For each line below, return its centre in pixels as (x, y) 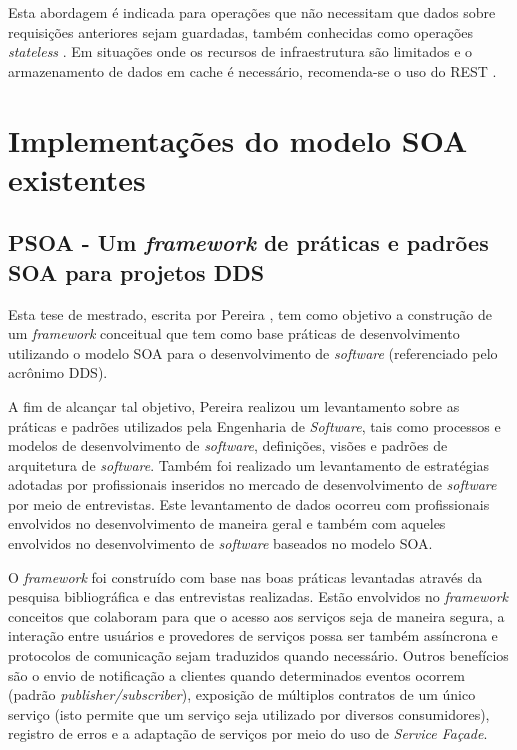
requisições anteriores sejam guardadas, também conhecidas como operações (241, 31)
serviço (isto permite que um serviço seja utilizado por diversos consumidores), (249, 713)
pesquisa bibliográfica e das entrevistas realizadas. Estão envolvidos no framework (258, 596)
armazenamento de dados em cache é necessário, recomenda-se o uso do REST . (252, 70)
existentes (77, 178)
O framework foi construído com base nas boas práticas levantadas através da (245, 576)
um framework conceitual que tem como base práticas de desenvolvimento (234, 333)
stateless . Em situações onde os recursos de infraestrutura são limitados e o (240, 51)
